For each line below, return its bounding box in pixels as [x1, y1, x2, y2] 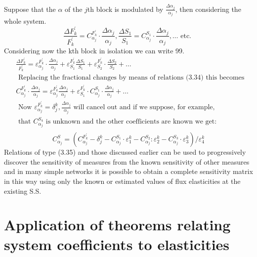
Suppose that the [4, 3, 56, 14]
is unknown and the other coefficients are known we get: [45, 118, 217, 126]
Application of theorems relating [4, 214, 231, 235]
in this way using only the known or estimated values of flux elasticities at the [4, 176, 241, 186]
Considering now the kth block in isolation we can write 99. [4, 45, 185, 56]
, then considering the [175, 3, 241, 14]
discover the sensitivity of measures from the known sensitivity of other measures [4, 156, 250, 167]
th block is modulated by [87, 3, 164, 14]
